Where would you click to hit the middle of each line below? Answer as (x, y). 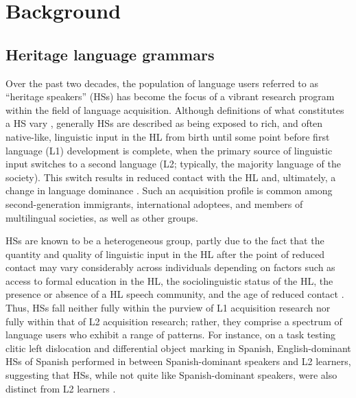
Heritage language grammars (110, 54)
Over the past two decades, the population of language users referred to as (162, 83)
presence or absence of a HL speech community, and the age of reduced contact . (175, 294)
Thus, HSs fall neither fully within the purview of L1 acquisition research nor (168, 308)
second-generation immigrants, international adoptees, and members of (154, 203)
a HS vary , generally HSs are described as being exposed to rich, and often (164, 123)
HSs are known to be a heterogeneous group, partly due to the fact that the (165, 241)
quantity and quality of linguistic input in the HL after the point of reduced (165, 254)
